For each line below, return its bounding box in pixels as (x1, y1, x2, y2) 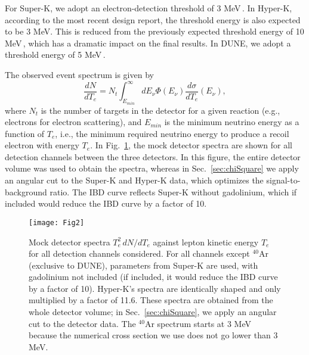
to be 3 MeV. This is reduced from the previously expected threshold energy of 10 (5, 25, 304, 38)
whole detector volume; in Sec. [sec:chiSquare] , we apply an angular (29, 306, 277, 318)
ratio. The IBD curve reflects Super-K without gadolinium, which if (50, 185, 297, 198)
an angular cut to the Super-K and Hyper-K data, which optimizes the (5, 174, 264, 186)
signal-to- (266, 174, 301, 186)
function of (5, 127, 45, 139)
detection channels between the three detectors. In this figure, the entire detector (5, 150, 301, 163)
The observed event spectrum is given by (5, 68, 154, 80)
